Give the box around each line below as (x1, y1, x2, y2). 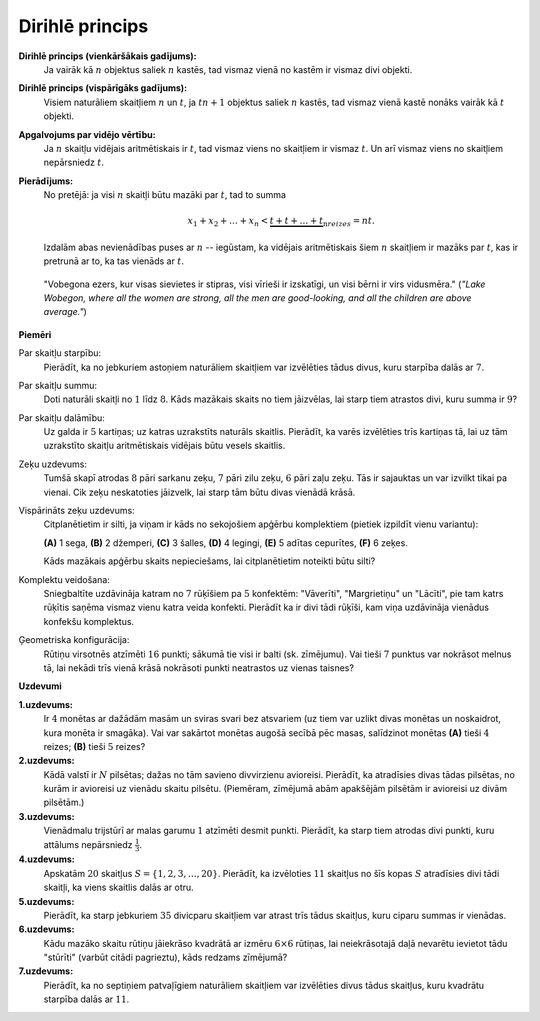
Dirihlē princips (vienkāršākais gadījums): (18, 50, 197, 62)
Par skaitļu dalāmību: (18, 411, 105, 424)
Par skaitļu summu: (18, 379, 98, 391)
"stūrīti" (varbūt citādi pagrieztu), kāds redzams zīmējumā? (43, 951, 288, 964)
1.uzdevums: (18, 698, 74, 710)
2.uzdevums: (18, 755, 75, 767)
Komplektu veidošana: (18, 573, 110, 585)
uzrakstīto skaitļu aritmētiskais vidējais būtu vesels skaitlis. (43, 440, 286, 452)
